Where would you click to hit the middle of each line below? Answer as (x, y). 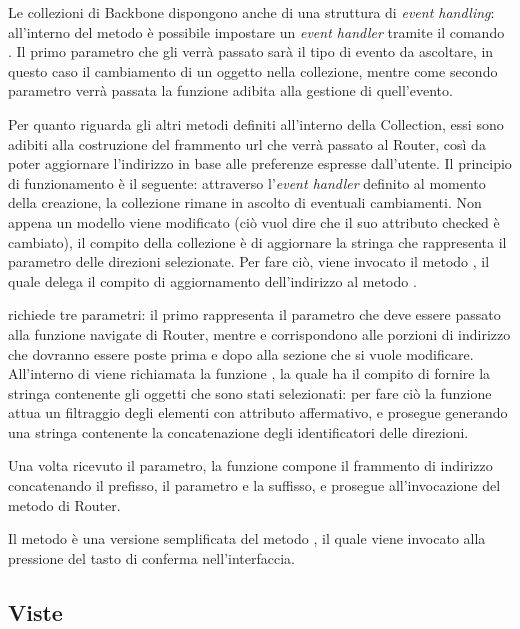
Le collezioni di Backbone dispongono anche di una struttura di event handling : (251, 12)
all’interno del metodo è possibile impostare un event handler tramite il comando (256, 31)
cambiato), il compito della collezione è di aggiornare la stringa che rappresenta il (257, 241)
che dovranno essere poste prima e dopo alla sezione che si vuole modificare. (241, 353)
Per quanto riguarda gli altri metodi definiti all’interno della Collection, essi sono (256, 123)
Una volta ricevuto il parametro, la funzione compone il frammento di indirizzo (250, 465)
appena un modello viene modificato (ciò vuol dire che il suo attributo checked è (254, 221)
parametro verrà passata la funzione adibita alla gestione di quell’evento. (230, 90)
